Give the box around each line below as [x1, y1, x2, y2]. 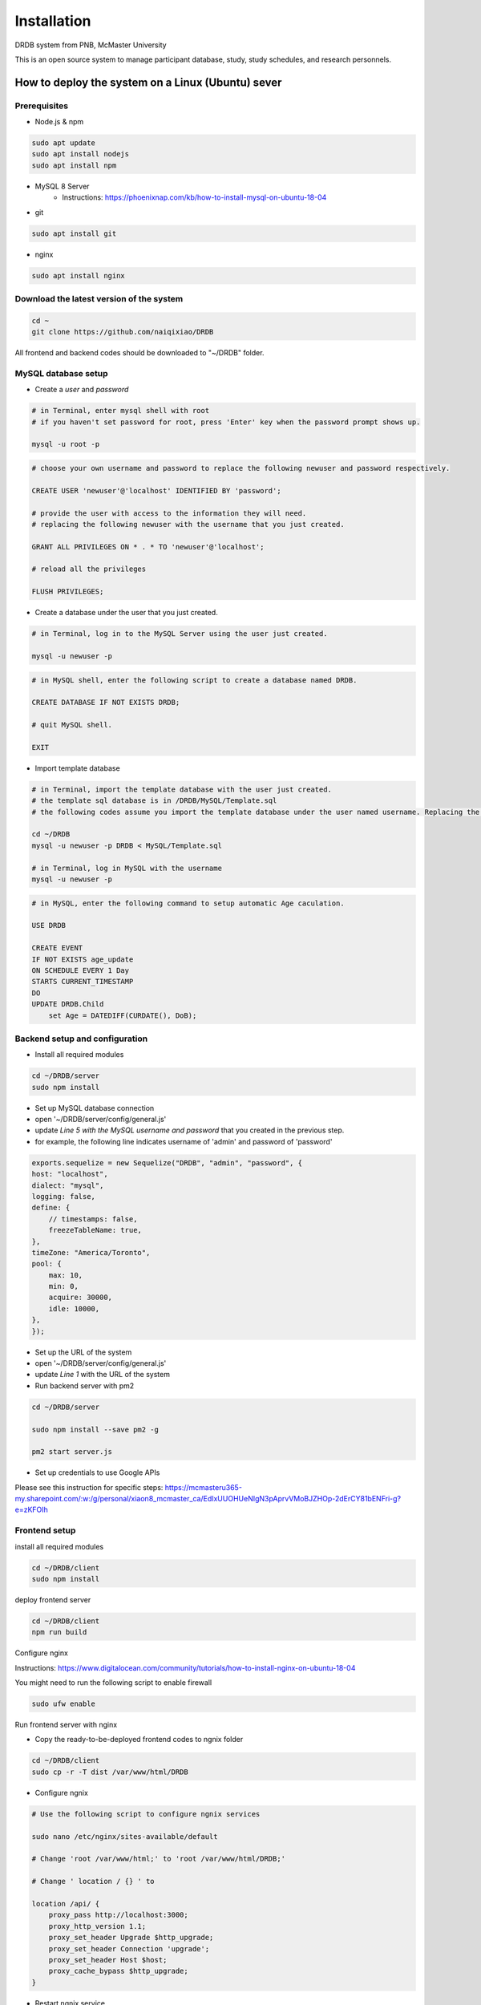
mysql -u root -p [31, 439, 100, 449]
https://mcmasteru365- [164, 1482, 242, 1492]
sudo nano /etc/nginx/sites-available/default [31, 1832, 218, 1841]
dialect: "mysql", [31, 1181, 104, 1190]
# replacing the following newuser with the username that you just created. [31, 520, 345, 529]
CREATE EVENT [31, 943, 83, 953]
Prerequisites [14, 100, 68, 111]
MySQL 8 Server [34, 181, 90, 191]
